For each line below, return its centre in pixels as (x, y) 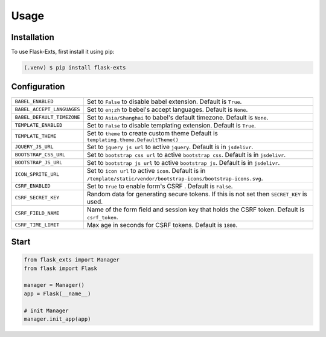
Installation (33, 37)
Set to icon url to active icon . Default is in (146, 170)
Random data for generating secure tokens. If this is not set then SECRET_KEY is (197, 194)
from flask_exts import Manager (72, 260)
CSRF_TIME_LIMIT (37, 225)
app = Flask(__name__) (57, 294)
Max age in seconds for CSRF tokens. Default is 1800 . (162, 225)
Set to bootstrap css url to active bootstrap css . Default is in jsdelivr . (186, 155)
